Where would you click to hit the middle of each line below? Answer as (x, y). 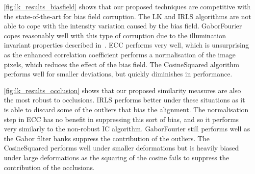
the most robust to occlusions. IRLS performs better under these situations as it (125, 100)
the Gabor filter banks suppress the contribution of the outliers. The (107, 138)
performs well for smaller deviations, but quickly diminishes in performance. (118, 74)
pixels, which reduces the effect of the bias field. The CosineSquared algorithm (122, 64)
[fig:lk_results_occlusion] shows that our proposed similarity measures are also (123, 90)
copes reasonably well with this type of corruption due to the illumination (115, 35)
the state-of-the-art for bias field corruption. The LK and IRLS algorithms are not (127, 16)
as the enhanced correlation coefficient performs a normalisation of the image (120, 54)
